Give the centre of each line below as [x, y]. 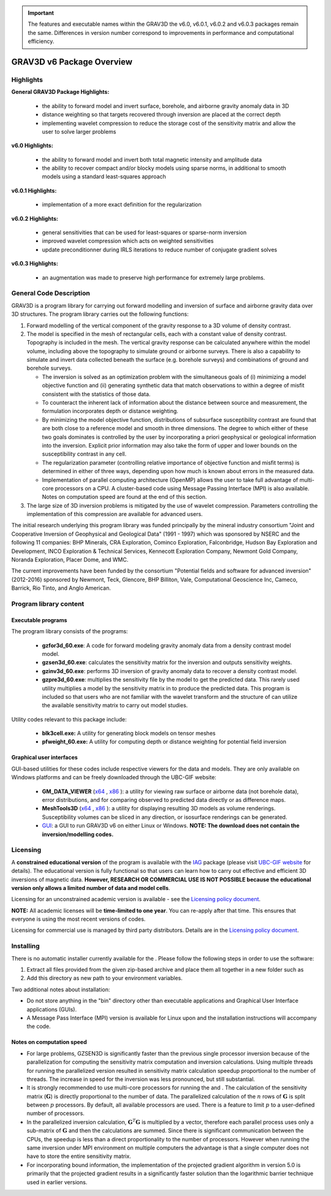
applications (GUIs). [52, 1009]
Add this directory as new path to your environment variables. [105, 978]
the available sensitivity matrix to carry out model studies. [115, 706]
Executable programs [39, 620]
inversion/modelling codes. [78, 834]
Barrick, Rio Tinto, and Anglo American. [61, 588]
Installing [25, 946]
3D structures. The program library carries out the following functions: [100, 314]
